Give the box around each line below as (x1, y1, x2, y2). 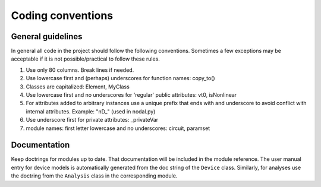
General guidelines (11, 31, 83, 42)
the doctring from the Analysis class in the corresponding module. (11, 172, 178, 179)
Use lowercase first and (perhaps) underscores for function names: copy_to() (26, 75, 215, 82)
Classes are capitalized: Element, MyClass (26, 83, 130, 90)
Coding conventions (11, 9, 113, 22)
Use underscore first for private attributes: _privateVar (26, 116, 159, 123)
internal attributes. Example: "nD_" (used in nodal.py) (26, 107, 156, 115)
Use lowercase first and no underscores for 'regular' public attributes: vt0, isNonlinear (26, 91, 237, 99)
